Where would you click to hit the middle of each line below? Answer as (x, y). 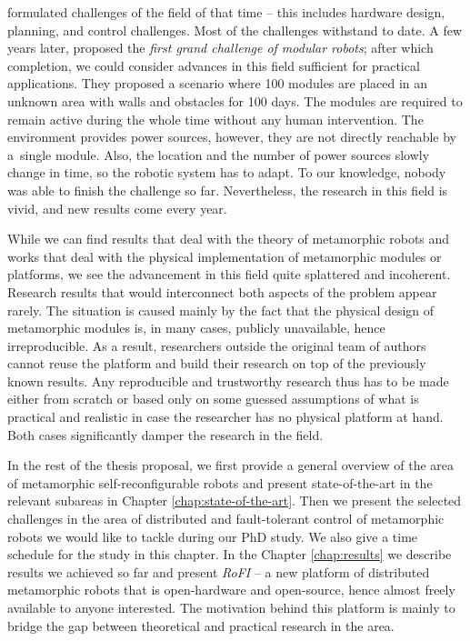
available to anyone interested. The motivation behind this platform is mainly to (231, 607)
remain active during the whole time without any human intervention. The (215, 119)
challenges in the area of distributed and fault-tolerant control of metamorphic (226, 519)
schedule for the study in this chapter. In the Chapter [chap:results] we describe (230, 554)
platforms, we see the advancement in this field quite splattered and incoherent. (229, 274)
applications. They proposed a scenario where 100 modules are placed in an (218, 83)
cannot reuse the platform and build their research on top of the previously (217, 363)
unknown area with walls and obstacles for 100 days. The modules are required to (235, 100)
